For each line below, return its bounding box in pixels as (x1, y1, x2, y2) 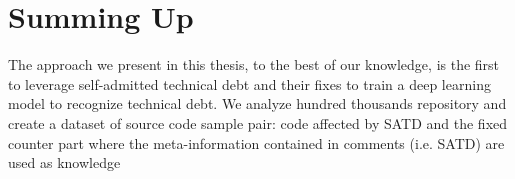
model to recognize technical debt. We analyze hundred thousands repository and (8, 93, 507, 114)
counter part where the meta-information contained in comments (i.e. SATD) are (8, 132, 505, 153)
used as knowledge (8, 152, 121, 173)
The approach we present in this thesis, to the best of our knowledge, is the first (8, 54, 500, 75)
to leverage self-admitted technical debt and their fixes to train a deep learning (8, 73, 491, 94)
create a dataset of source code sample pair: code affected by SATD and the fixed (8, 112, 508, 133)
